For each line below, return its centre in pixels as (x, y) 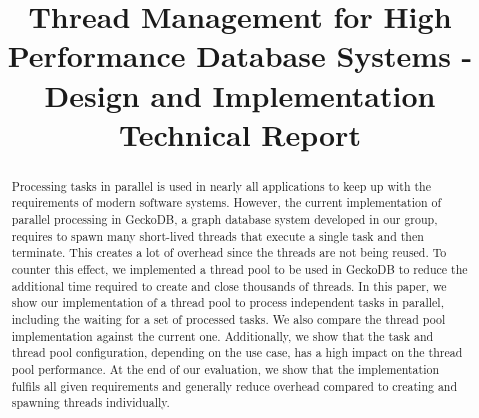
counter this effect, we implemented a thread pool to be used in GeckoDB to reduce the (239, 269)
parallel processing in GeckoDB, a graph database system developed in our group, (224, 219)
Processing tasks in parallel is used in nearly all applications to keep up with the (221, 185)
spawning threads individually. (90, 402)
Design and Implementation (240, 94)
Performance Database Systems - (240, 55)
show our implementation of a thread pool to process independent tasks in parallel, (227, 302)
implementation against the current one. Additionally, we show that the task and (222, 335)
